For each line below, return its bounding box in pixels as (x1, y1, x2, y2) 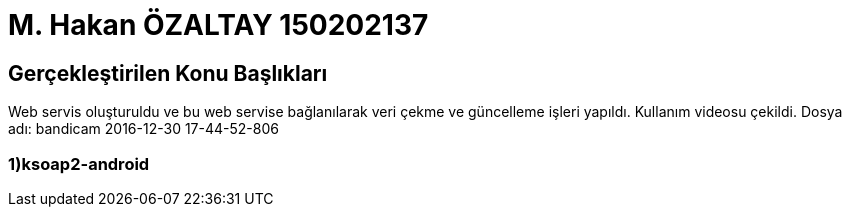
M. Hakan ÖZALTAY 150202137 (8, 8, 429, 42)
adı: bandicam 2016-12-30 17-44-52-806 (8, 120, 279, 138)
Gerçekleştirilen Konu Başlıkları (8, 60, 328, 86)
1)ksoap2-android (8, 153, 150, 174)
